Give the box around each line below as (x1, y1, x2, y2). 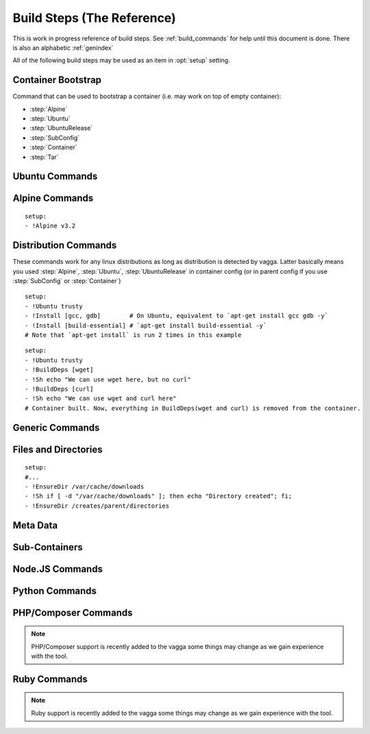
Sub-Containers (12, 541, 83, 553)
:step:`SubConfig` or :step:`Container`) (12, 277, 121, 285)
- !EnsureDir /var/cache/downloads (25, 482, 145, 490)
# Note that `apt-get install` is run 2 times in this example (25, 331, 242, 339)
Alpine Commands (12, 193, 94, 204)
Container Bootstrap (12, 74, 102, 86)
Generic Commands (12, 421, 100, 433)
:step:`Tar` (29, 153, 59, 161)
